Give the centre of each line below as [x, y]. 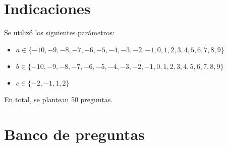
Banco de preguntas [74, 134]
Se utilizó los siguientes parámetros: [59, 32]
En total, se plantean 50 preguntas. [59, 99]
